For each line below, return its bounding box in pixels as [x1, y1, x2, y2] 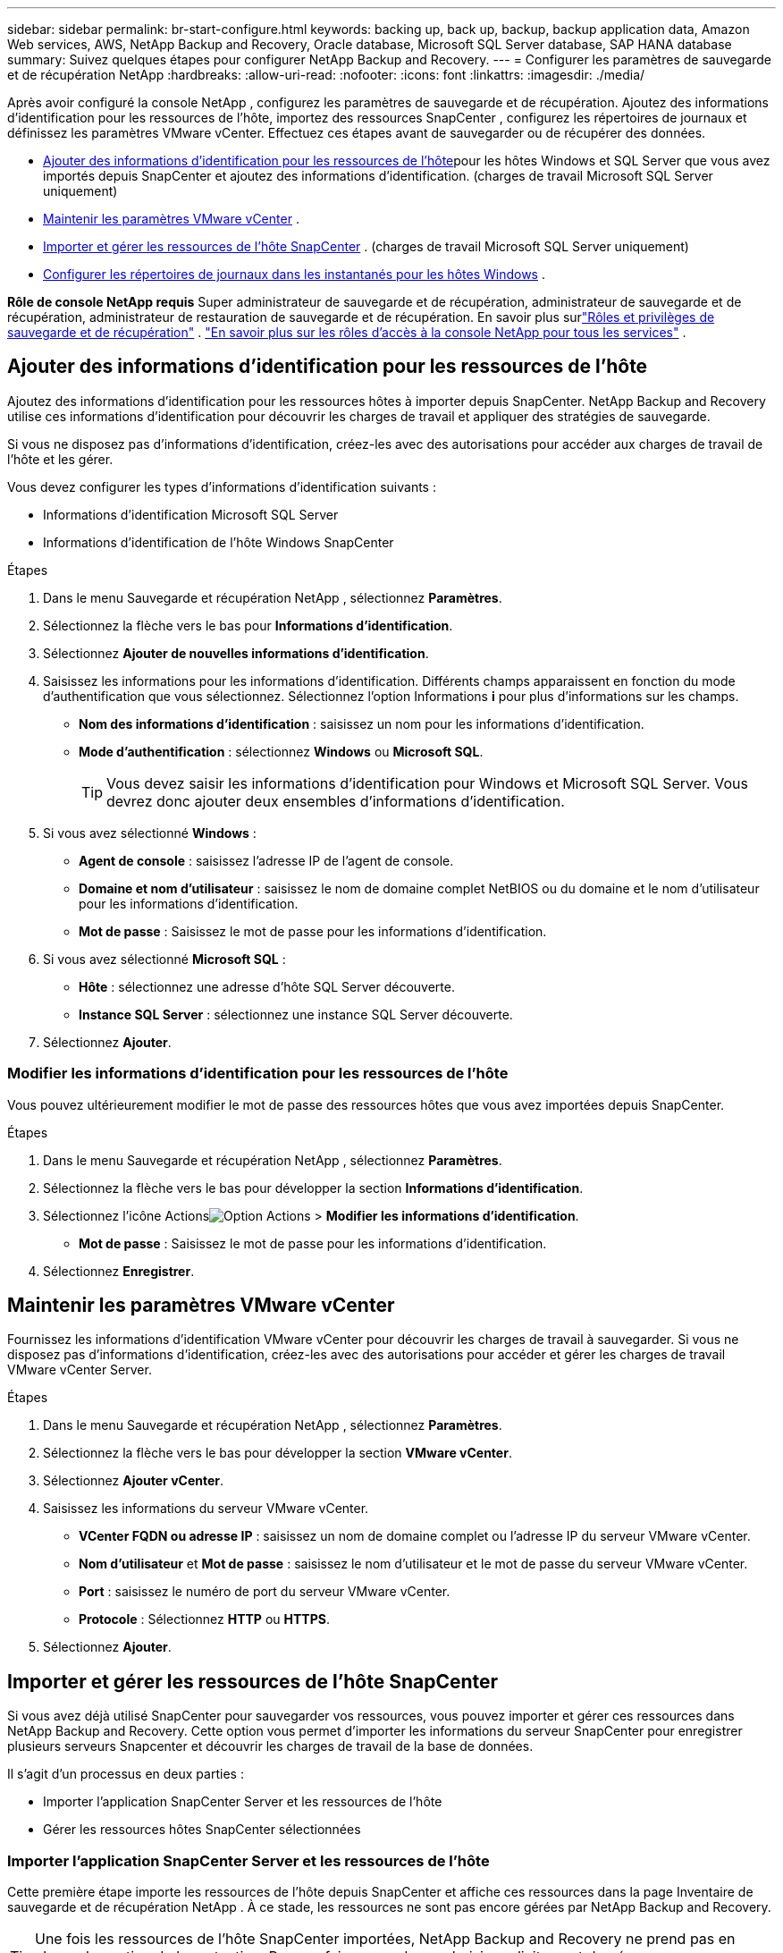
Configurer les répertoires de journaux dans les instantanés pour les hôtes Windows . [43, 266, 545, 282]
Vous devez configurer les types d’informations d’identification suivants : [7, 478, 436, 495]
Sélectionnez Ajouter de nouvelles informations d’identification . [43, 645, 429, 661]
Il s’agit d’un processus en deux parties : [7, 1766, 244, 1782]
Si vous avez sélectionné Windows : [43, 824, 257, 841]
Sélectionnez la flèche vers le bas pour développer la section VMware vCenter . [43, 1445, 512, 1461]
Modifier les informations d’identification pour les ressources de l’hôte [7, 1064, 509, 1083]
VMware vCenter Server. [7, 1362, 152, 1378]
